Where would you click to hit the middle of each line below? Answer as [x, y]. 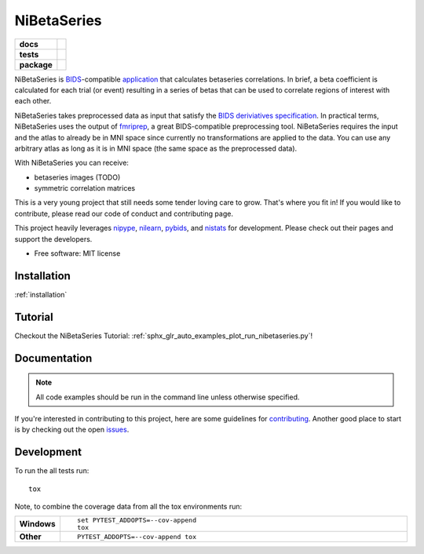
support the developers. [53, 239]
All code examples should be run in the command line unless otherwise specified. [168, 397]
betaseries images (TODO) [77, 177]
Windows [37, 524]
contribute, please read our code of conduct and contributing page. [124, 213]
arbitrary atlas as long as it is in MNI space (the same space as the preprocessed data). [156, 148]
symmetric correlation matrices [85, 188]
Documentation [53, 358]
